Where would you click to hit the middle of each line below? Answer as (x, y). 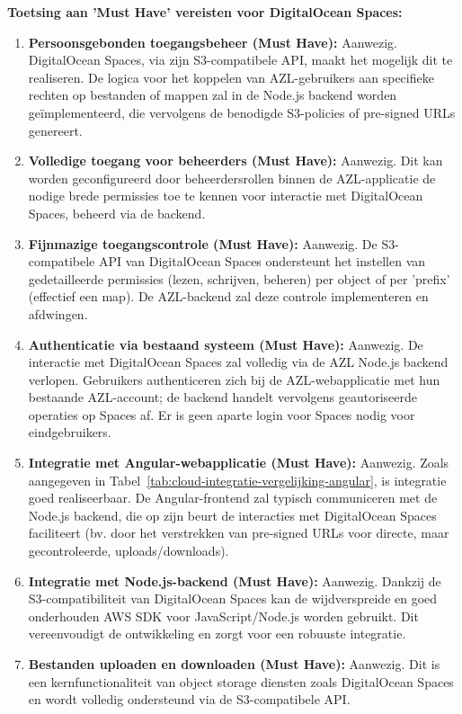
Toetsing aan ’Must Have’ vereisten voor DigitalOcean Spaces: (205, 12)
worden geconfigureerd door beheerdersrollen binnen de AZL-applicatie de (232, 178)
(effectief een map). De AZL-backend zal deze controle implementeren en (228, 296)
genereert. (55, 130)
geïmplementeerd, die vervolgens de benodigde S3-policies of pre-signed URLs (242, 112)
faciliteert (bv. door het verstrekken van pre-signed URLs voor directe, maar (239, 533)
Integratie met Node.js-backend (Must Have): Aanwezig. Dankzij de (235, 580)
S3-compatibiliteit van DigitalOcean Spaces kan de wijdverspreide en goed (233, 598)
